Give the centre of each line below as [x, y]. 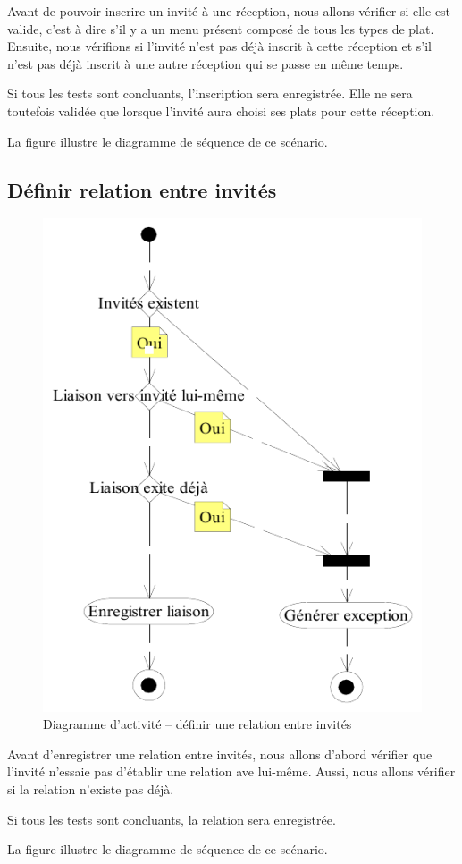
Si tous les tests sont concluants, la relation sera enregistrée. [172, 819]
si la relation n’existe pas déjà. [91, 789]
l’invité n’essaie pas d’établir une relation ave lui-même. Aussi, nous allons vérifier [231, 771]
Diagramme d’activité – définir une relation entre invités [197, 724]
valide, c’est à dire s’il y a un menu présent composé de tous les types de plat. [221, 28]
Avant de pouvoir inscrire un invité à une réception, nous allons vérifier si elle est [229, 11]
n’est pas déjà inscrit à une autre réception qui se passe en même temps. [206, 63]
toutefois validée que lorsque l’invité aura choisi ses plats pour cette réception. [221, 110]
